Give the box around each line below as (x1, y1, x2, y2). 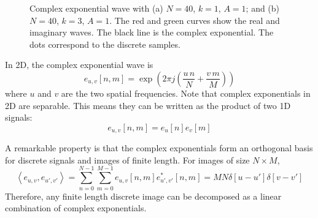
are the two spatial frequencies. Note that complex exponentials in (61, 86, 311, 99)
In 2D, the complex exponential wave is (5, 58, 153, 71)
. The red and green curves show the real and (109, 13, 280, 26)
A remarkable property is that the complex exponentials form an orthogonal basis (5, 141, 313, 154)
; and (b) (246, 2, 280, 14)
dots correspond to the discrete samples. (29, 37, 180, 50)
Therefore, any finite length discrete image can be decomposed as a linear (5, 189, 282, 202)
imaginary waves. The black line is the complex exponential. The (29, 26, 274, 39)
